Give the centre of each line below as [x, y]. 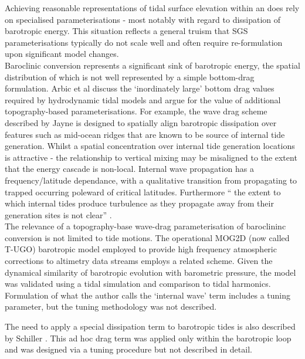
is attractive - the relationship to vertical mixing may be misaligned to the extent [151, 157]
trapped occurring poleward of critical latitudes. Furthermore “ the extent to [143, 192]
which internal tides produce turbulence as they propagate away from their [139, 203]
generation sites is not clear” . [58, 214]
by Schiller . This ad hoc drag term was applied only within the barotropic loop [148, 338]
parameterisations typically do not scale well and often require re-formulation [144, 42]
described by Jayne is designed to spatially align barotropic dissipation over [141, 122]
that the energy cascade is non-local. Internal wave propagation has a [129, 169]
